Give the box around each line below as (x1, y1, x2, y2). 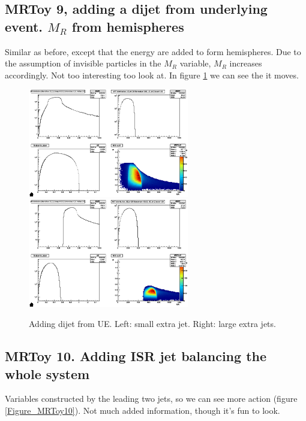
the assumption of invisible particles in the (5, 57, 161, 69)
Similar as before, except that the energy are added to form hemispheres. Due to (5, 45, 301, 57)
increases (229, 57, 262, 69)
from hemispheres (71, 17, 184, 35)
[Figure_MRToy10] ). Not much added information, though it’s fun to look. (5, 404, 280, 416)
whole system (5, 364, 90, 383)
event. (5, 17, 43, 35)
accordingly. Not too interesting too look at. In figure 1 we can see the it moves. (5, 68, 299, 81)
